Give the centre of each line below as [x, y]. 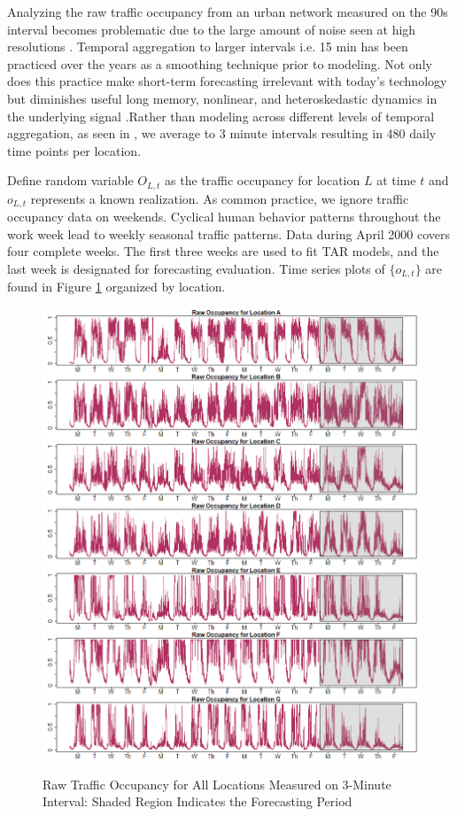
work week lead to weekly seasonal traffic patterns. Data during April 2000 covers [229, 233]
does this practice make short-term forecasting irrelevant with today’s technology [227, 81]
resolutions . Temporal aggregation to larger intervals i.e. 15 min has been [208, 47]
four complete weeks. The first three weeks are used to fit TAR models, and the [223, 251]
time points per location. [74, 150]
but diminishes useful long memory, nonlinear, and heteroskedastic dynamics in [222, 98]
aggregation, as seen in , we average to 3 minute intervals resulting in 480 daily [222, 133]
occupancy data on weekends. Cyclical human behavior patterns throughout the [224, 217]
